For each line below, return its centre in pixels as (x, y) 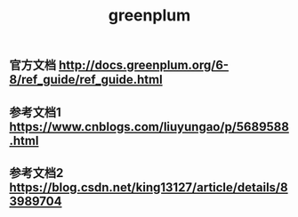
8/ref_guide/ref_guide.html (86, 80)
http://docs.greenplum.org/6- (144, 65)
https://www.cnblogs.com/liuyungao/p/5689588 (149, 127)
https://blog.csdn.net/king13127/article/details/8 (149, 187)
